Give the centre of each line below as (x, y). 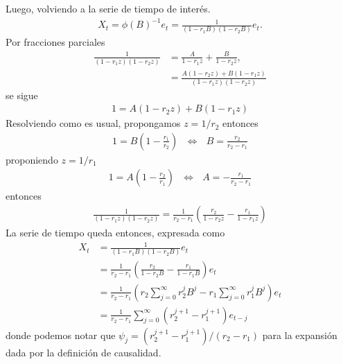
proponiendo (32, 159)
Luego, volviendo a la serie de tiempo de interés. (108, 8)
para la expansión (300, 335)
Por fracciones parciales (55, 42)
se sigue (22, 95)
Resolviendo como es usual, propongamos (93, 123)
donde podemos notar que (61, 335)
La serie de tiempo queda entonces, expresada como (115, 233)
